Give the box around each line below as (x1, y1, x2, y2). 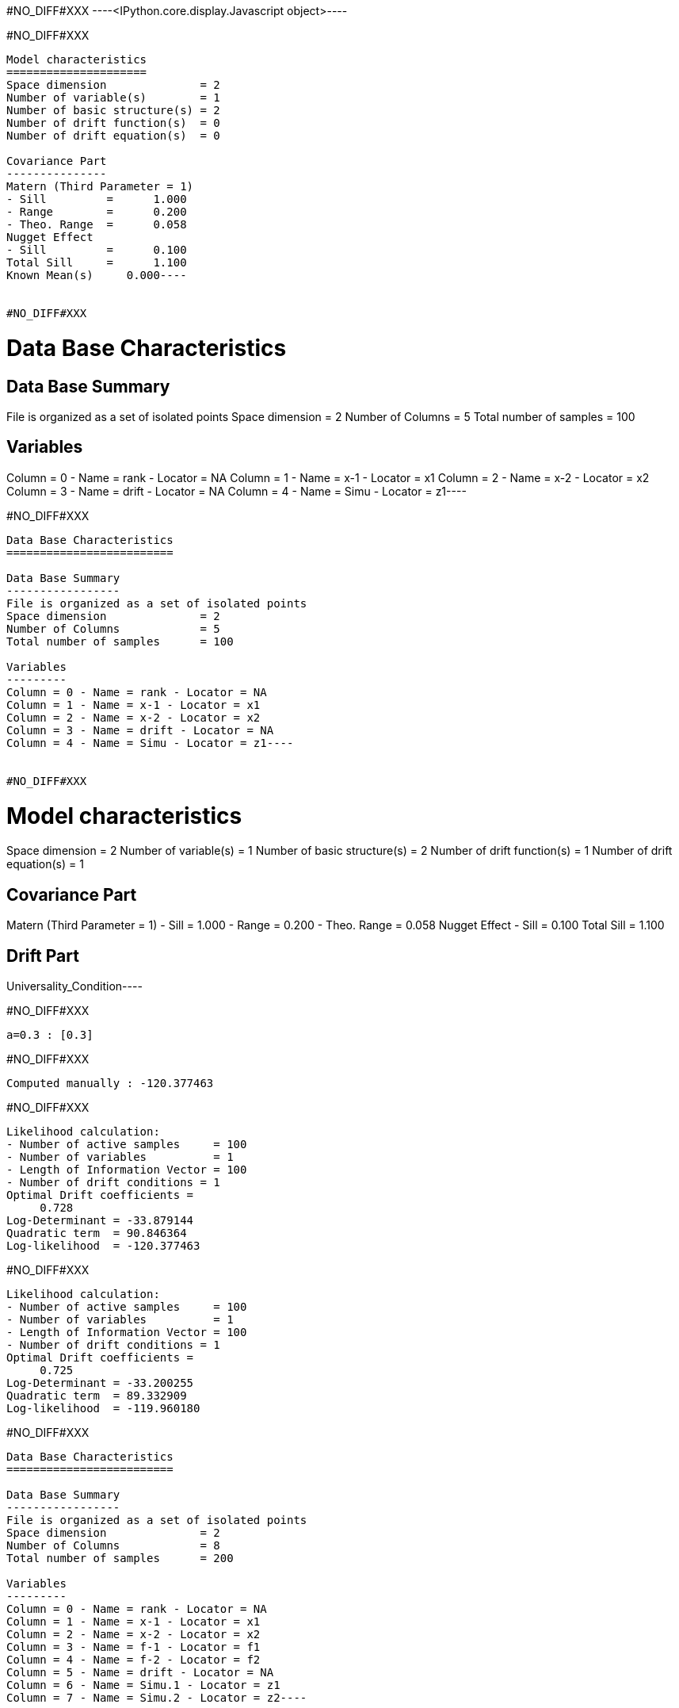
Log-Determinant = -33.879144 (6, 1213, 194, 1227)
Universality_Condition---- (6, 978, 143, 993)
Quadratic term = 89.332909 (6, 1388, 187, 1402)
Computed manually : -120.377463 (6, 1076, 214, 1090)
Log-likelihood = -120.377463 (6, 1239, 200, 1252)
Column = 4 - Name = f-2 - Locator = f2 (6, 1652, 261, 1666)
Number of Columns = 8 (6, 1538, 220, 1552)
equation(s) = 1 (6, 857, 84, 871)
